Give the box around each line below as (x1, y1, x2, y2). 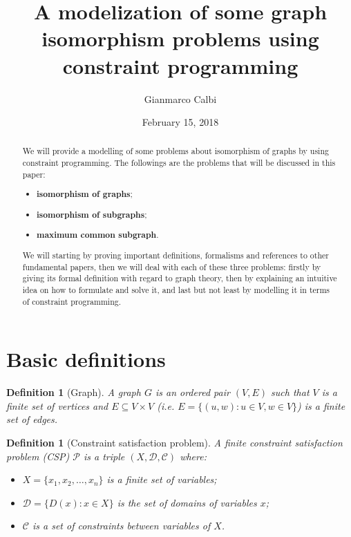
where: (180, 449, 207, 463)
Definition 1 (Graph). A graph (6, 385, 141, 399)
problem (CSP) (6, 449, 70, 463)
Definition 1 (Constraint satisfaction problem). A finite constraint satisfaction (6, 435, 343, 449)
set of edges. (6, 412, 58, 426)
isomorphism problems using (41, 24, 319, 53)
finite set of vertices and (6, 398, 108, 413)
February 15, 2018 (142, 115, 219, 129)
